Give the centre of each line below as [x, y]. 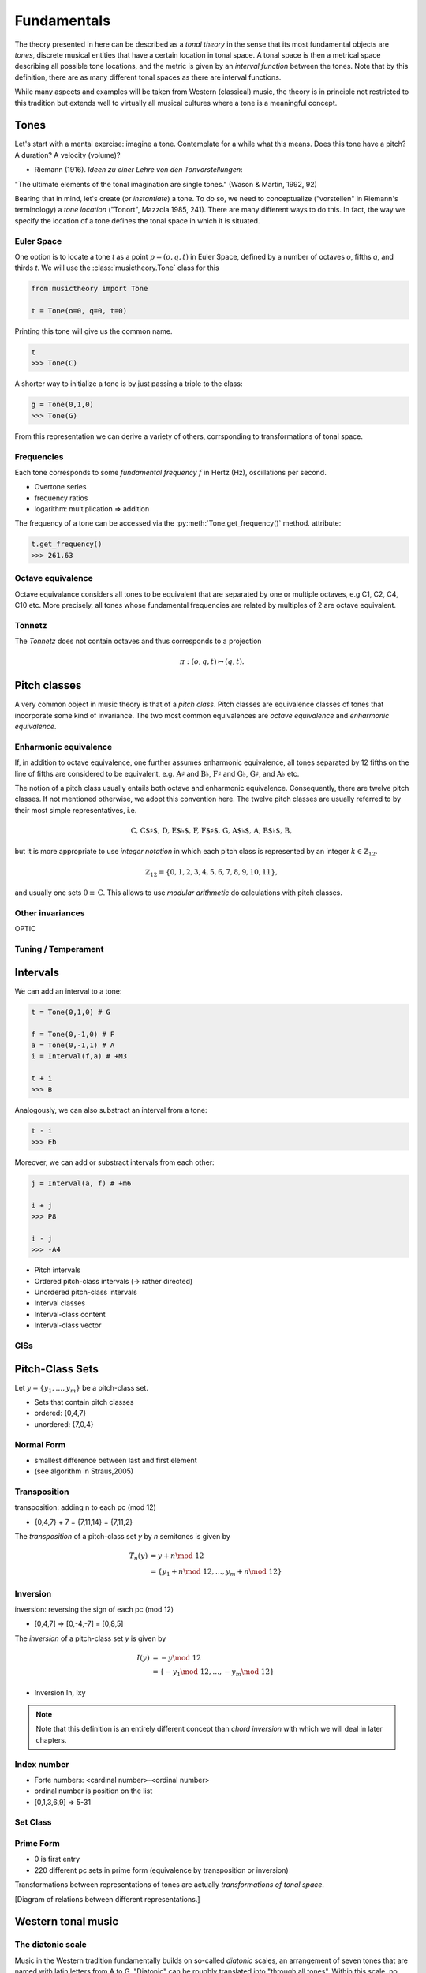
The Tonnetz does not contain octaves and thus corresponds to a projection [138, 641]
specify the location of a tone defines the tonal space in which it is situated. [137, 220]
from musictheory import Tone [90, 289]
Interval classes [60, 1303]
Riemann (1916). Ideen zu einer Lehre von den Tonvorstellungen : [139, 170]
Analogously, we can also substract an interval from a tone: [111, 1110]
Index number [42, 1764]
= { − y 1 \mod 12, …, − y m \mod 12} [214, 1673]
